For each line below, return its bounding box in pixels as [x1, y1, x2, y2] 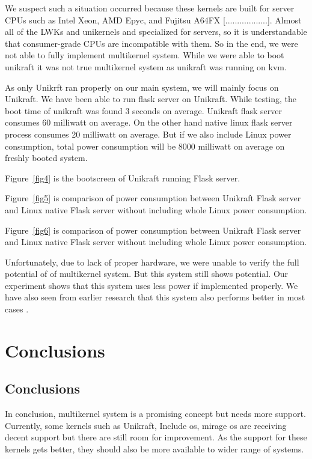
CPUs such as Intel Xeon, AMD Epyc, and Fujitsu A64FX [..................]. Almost [5, 13, 302, 26]
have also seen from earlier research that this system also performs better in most [5, 291, 305, 303]
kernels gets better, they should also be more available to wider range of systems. [5, 443, 304, 455]
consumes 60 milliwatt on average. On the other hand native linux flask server [5, 116, 293, 129]
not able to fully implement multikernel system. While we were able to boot [5, 49, 284, 61]
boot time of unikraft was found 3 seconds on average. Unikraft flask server [5, 104, 283, 117]
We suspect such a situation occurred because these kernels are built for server [5, 2, 295, 14]
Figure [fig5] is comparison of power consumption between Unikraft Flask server [5, 192, 301, 204]
